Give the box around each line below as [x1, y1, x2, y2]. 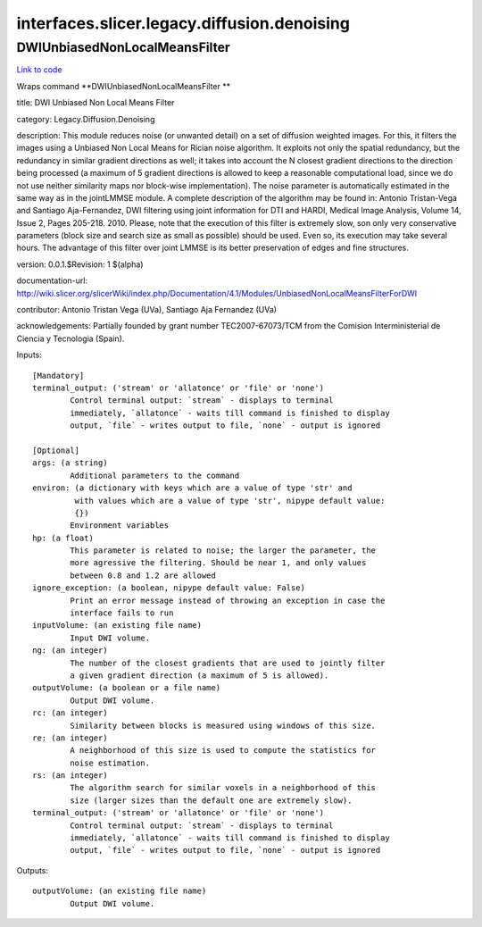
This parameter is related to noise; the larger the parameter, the [70, 546, 377, 555]
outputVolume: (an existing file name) [32, 886, 207, 897]
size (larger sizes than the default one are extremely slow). [70, 795, 353, 806]
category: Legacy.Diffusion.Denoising [16, 113, 155, 124]
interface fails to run [70, 608, 174, 618]
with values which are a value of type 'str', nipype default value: [74, 496, 386, 505]
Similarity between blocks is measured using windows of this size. [70, 720, 377, 731]
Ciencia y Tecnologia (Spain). [16, 333, 125, 344]
